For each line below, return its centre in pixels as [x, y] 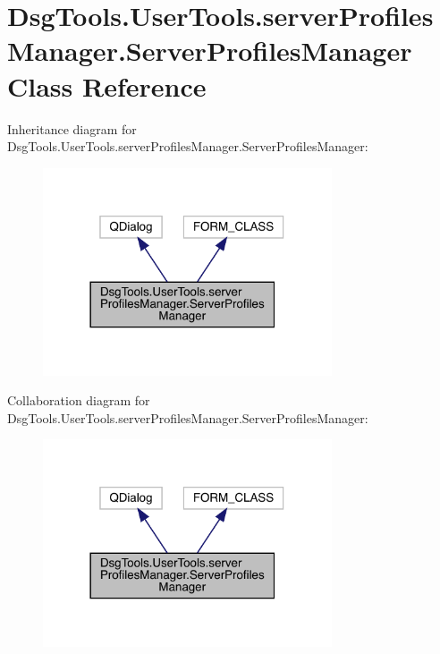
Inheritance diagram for [72, 128]
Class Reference [107, 85]
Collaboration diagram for [79, 400]
